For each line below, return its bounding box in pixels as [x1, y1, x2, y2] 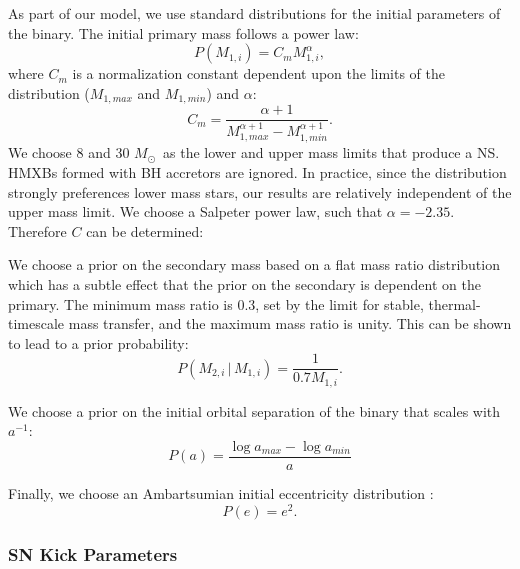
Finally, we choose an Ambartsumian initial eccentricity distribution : [8, 483, 434, 504]
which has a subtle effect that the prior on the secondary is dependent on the [8, 273, 481, 294]
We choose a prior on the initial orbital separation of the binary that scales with [8, 400, 501, 421]
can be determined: [86, 220, 204, 241]
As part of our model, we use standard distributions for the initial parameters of [8, 3, 501, 23]
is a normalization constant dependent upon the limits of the [72, 63, 446, 84]
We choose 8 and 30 [8, 142, 130, 163]
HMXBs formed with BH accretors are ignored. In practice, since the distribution [8, 161, 507, 182]
